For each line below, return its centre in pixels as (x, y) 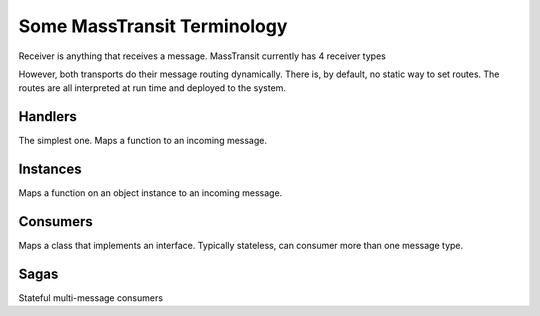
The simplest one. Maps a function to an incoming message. (142, 141)
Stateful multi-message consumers (91, 297)
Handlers (47, 116)
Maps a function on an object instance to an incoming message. (150, 193)
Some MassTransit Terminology (153, 26)
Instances (50, 169)
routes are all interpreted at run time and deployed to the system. (152, 88)
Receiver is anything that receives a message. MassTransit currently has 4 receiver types (202, 56)
